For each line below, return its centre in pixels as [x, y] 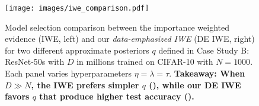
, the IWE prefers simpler [85, 85]
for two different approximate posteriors [77, 50]
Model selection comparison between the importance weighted [117, 27]
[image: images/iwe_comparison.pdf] [77, 8]
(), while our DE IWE [195, 85]
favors [17, 96]
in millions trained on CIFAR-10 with [145, 62]
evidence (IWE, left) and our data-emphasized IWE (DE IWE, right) [130, 39]
